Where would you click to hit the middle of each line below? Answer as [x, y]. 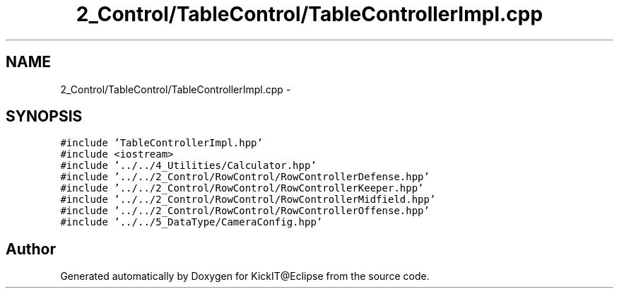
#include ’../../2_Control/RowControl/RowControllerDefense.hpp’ [245, 177]
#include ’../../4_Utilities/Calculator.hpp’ [188, 166]
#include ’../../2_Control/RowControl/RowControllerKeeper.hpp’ [242, 188]
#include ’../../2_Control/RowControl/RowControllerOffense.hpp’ [245, 211]
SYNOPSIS [44, 117]
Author [31, 249]
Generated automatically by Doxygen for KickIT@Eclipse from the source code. [245, 276]
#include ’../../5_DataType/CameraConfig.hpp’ [191, 222]
